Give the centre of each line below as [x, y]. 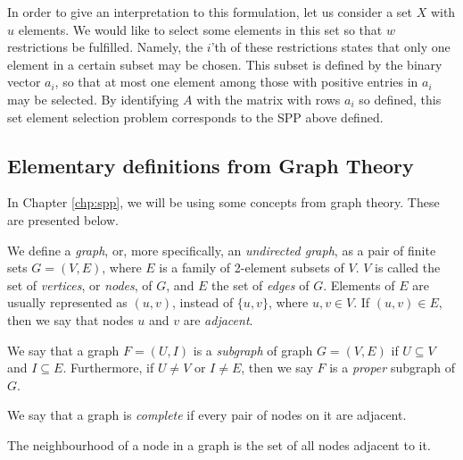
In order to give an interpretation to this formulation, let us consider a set [210, 12]
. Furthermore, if [108, 368]
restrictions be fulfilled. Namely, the [105, 47]
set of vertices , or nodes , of [80, 284]
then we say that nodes [70, 319]
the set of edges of [260, 284]
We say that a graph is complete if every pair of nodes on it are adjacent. [207, 415]
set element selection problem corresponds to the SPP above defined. [195, 117]
